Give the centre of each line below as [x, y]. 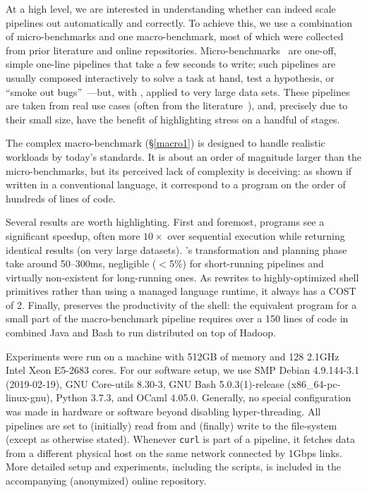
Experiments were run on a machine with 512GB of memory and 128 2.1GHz [173, 356]
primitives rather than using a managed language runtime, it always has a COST [181, 291]
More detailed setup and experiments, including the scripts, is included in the [173, 467]
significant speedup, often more [73, 235]
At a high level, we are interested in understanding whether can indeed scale [171, 8]
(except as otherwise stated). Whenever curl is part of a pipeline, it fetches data [181, 439]
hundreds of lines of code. [61, 198]
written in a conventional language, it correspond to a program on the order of [176, 184]
